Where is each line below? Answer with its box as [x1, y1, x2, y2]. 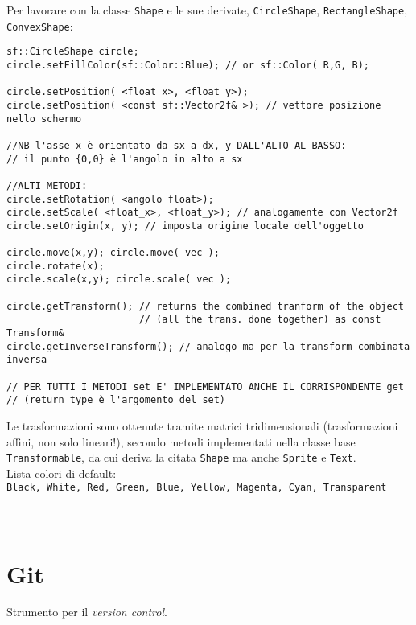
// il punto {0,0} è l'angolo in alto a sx [6, 153, 243, 165]
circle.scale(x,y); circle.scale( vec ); [6, 273, 232, 286]
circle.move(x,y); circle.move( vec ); [6, 247, 220, 259]
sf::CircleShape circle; [6, 46, 139, 58]
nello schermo [6, 113, 82, 125]
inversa [6, 354, 47, 366]
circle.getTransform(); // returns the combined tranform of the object [6, 300, 404, 312]
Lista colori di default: [6, 464, 117, 481]
